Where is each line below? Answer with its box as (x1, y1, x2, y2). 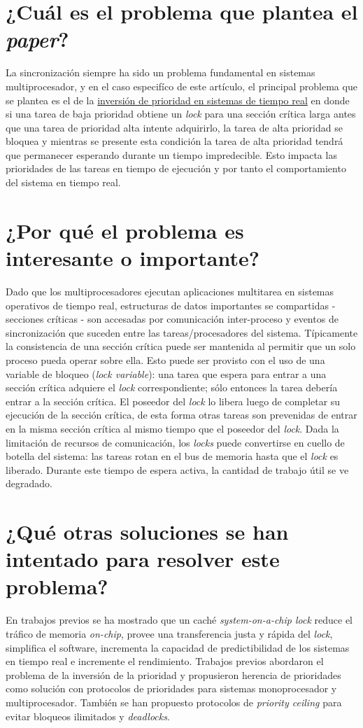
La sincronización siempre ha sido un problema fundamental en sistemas (6, 65, 315, 80)
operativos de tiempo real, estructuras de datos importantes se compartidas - (6, 297, 336, 312)
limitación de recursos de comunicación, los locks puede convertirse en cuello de (6, 435, 345, 449)
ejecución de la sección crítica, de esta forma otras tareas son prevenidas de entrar (6, 407, 357, 422)
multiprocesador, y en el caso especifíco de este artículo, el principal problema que (6, 78, 357, 93)
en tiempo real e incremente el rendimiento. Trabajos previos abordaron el (6, 654, 324, 668)
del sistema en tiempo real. (6, 175, 121, 190)
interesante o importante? (6, 244, 259, 272)
